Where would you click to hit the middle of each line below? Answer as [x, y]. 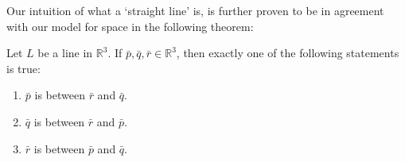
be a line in [65, 53]
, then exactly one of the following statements [288, 53]
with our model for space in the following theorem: [130, 26]
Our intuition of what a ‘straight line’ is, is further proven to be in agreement [195, 10]
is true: [23, 68]
